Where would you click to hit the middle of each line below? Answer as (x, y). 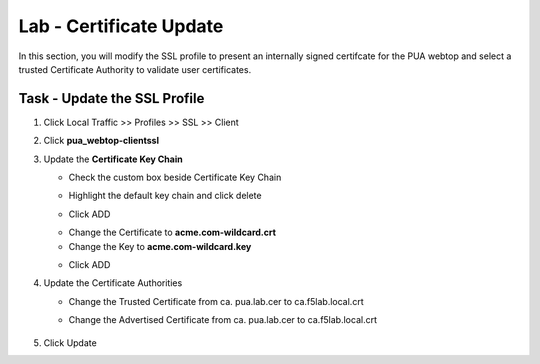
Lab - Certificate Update (121, 26)
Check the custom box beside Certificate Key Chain (175, 177)
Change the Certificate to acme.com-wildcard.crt (172, 232)
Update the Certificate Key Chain (113, 159)
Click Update (70, 342)
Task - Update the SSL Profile (111, 98)
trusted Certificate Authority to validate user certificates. (135, 69)
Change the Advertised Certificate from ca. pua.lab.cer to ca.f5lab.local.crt (222, 320)
